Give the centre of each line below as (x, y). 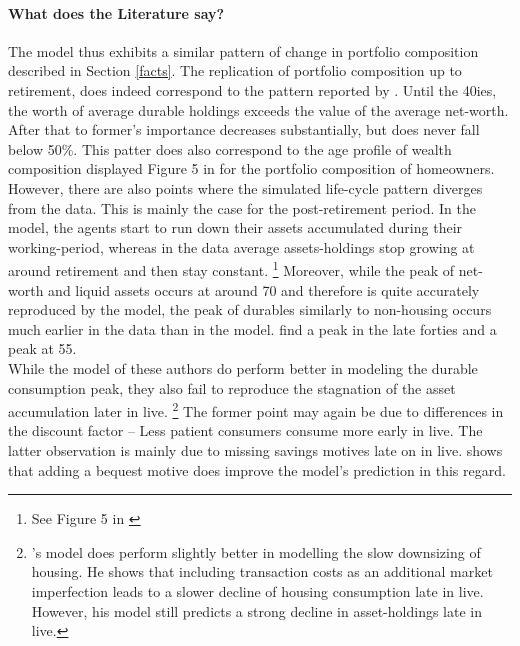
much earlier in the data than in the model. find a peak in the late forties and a (252, 328)
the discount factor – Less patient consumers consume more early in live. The (245, 430)
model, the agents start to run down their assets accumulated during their (235, 227)
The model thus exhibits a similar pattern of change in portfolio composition (243, 50)
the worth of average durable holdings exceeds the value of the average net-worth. (258, 109)
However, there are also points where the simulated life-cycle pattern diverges (245, 187)
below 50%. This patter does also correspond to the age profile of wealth (230, 148)
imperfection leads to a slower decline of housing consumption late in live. (257, 590)
